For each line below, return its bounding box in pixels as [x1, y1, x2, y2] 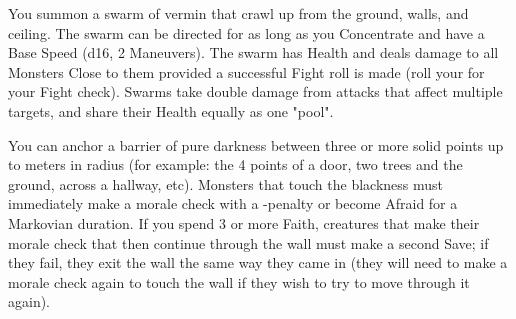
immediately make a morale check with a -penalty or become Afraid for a [8, 193, 458, 214]
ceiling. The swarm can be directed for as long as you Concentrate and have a [8, 22, 485, 43]
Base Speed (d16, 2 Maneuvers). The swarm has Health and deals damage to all [8, 42, 499, 63]
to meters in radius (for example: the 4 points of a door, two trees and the [8, 154, 463, 175]
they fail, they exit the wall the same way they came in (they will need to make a [8, 252, 508, 273]
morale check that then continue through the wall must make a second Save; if [8, 232, 489, 253]
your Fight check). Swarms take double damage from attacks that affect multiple [8, 81, 503, 102]
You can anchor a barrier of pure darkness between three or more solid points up [8, 134, 504, 155]
